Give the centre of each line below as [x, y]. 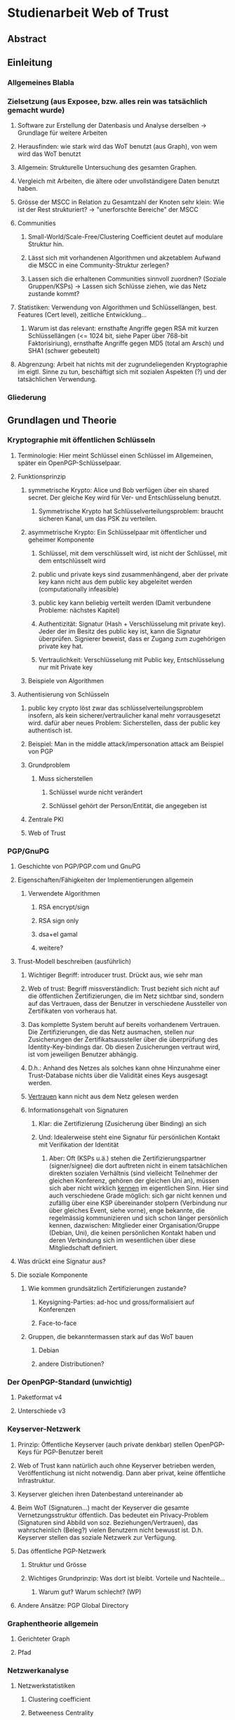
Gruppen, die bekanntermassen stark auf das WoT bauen [111, 1337]
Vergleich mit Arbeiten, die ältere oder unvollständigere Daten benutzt [118, 181]
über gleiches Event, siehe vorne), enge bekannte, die [127, 1211]
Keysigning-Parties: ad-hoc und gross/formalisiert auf [116, 1302]
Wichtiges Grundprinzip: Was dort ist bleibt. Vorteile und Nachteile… [127, 1578]
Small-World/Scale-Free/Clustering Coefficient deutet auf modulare [125, 237]
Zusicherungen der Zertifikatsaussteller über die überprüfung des [123, 1040]
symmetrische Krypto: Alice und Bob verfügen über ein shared [118, 490]
